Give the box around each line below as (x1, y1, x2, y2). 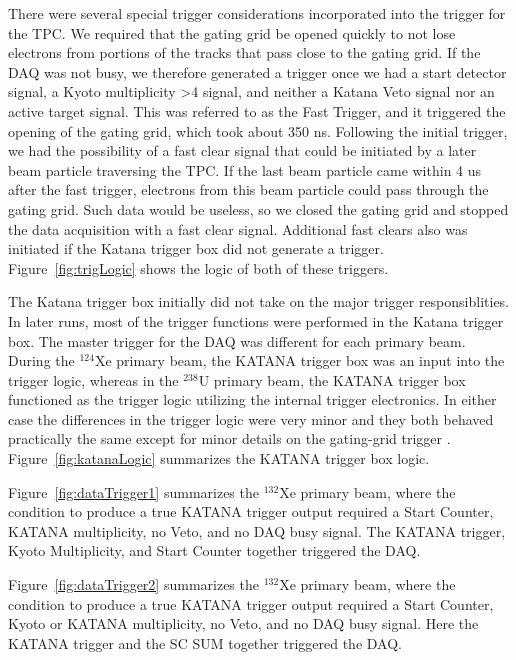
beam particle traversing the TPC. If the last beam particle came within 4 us (8, 159, 482, 180)
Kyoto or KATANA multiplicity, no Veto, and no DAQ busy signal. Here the (8, 613, 479, 634)
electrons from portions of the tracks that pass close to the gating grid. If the (8, 42, 481, 63)
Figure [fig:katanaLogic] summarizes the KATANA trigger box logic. (8, 448, 430, 469)
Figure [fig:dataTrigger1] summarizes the (8, 481, 259, 502)
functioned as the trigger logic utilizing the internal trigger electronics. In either (8, 389, 497, 410)
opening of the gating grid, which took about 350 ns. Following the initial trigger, (8, 120, 508, 141)
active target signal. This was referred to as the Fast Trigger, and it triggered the (8, 100, 506, 121)
